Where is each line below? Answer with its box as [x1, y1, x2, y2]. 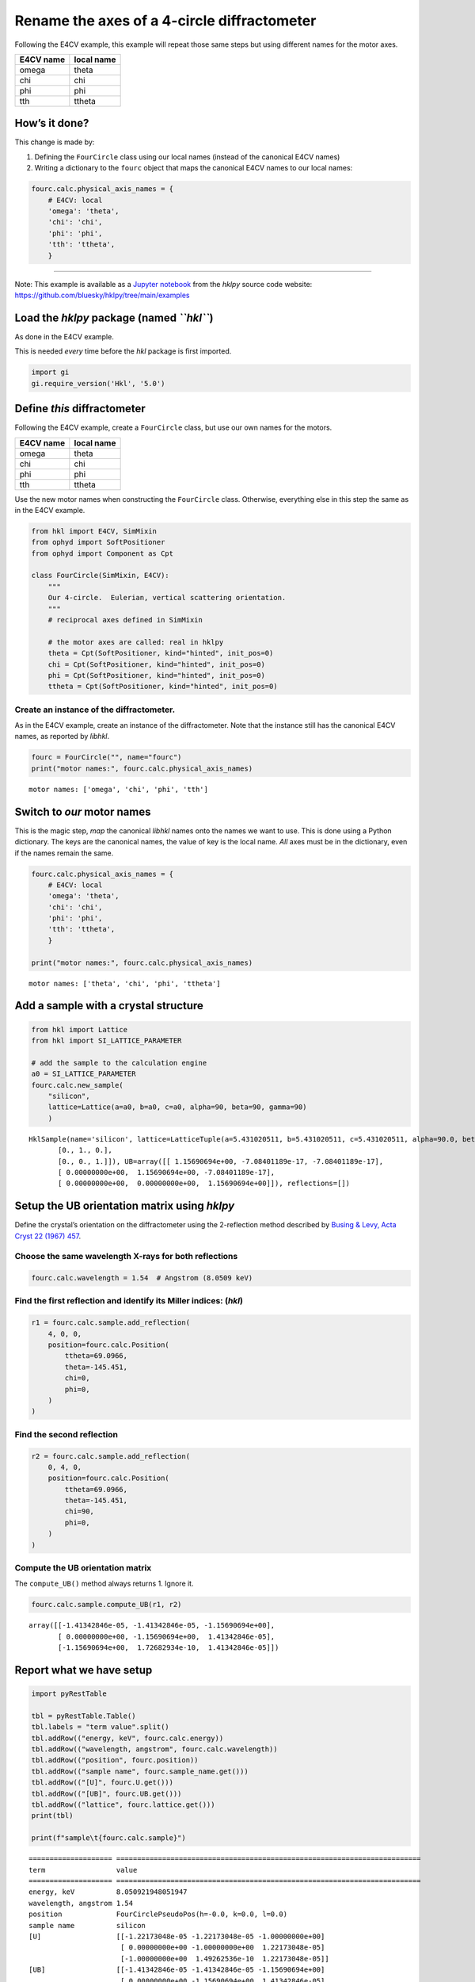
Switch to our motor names [14, 805, 151, 818]
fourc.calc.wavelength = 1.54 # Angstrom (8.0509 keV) [31, 1273, 253, 1283]
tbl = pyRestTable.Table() [31, 1711, 136, 1720]
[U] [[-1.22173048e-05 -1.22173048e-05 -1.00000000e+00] [28, 1931, 325, 1941]
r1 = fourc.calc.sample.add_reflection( [31, 1318, 190, 1327]
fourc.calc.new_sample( [31, 1081, 124, 1089]
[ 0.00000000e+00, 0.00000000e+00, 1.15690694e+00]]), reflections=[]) [58, 1179, 351, 1188]
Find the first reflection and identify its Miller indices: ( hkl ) [14, 1295, 243, 1307]
